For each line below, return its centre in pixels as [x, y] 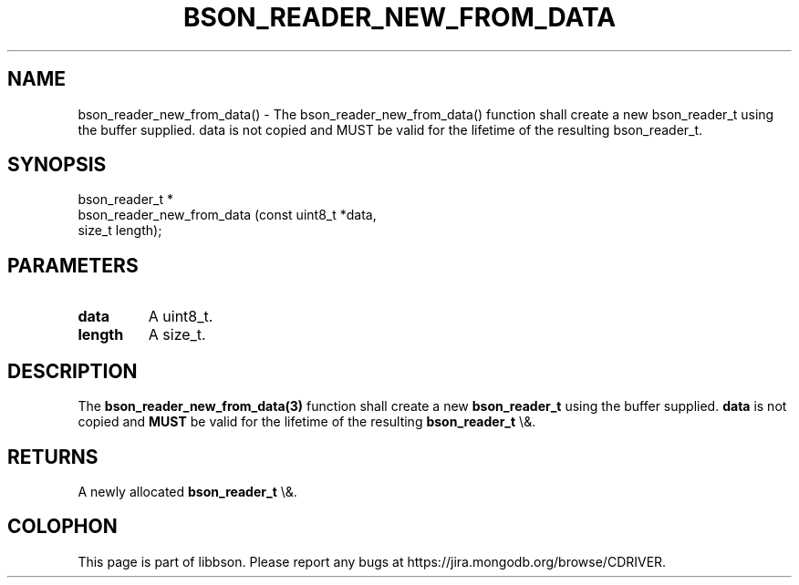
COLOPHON [62, 527]
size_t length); [120, 231]
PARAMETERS [73, 265]
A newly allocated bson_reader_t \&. [187, 491]
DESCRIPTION [73, 371]
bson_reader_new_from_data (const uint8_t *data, [227, 215]
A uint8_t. [181, 317]
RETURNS [53, 457]
